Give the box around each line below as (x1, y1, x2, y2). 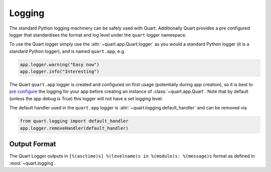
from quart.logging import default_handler (20, 118, 129, 124)
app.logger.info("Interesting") (20, 69, 100, 75)
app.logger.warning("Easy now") (20, 62, 100, 67)
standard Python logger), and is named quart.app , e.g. (9, 48, 125, 54)
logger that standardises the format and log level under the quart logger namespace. (9, 32, 187, 38)
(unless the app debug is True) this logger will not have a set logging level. (9, 95, 163, 101)
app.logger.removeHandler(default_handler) (20, 125, 129, 131)
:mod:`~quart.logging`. (9, 160, 56, 166)
